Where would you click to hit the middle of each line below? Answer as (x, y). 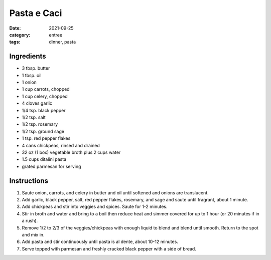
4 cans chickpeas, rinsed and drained (61, 145)
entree (56, 35)
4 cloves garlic (37, 103)
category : (20, 35)
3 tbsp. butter (36, 68)
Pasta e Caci (36, 13)
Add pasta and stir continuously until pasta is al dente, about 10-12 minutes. (100, 242)
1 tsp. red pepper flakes (46, 138)
